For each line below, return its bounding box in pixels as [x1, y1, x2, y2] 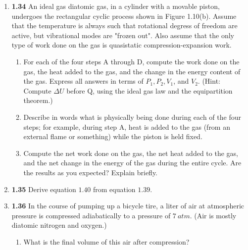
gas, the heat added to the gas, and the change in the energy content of [23, 66, 241, 76]
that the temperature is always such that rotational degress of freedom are [11, 20, 238, 31]
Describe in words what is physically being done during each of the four [23, 111, 241, 122]
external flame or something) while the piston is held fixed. [23, 131, 202, 142]
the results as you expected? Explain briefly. [23, 167, 158, 177]
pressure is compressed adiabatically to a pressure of [11, 210, 171, 220]
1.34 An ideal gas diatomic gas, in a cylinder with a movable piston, [11, 1, 220, 11]
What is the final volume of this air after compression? [23, 236, 190, 247]
